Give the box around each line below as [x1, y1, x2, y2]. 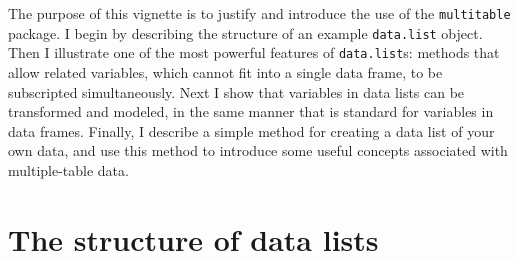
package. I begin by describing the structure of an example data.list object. [8, 22, 483, 43]
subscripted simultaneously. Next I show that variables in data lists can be [8, 81, 465, 102]
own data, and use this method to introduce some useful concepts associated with [8, 140, 508, 161]
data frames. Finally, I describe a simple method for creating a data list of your [8, 120, 495, 141]
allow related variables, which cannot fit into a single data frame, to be [8, 61, 443, 82]
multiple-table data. [8, 159, 129, 180]
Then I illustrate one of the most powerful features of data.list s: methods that [8, 42, 500, 63]
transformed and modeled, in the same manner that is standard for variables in [8, 101, 494, 122]
